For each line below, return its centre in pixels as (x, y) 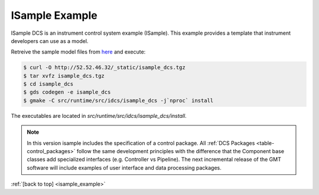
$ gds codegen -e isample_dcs (67, 92)
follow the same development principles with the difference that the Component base (180, 151)
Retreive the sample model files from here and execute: (78, 52)
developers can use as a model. (50, 41)
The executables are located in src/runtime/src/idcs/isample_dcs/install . (99, 115)
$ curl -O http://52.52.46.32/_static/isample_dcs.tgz (104, 67)
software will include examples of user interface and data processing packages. (124, 167)
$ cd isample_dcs (48, 84)
